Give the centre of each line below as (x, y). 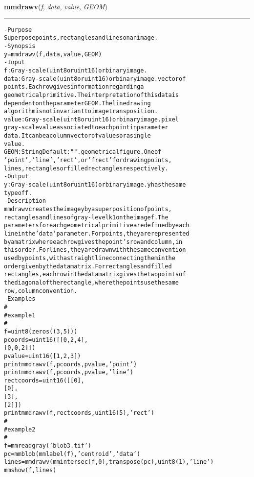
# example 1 (20, 315)
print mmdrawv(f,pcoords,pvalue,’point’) (71, 364)
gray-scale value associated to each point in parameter (86, 128)
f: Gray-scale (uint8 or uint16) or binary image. (76, 70)
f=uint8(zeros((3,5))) (41, 331)
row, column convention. (41, 291)
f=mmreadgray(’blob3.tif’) (48, 446)
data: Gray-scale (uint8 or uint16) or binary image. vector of (95, 79)
